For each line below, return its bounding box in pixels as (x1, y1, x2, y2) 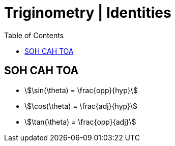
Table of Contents (4, 31, 64, 40)
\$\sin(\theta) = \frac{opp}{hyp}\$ (24, 85, 138, 95)
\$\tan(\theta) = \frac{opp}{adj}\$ (24, 117, 136, 126)
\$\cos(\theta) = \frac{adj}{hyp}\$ (24, 101, 137, 110)
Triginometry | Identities (4, 4, 171, 21)
